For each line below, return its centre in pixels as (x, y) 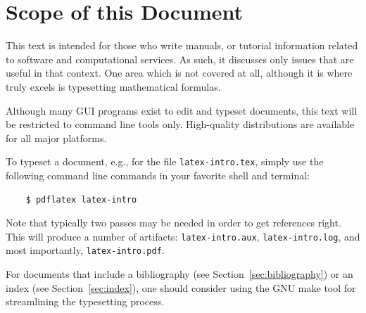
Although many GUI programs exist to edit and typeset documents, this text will (182, 110)
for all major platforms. (56, 138)
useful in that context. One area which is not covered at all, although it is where (179, 73)
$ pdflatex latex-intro (81, 199)
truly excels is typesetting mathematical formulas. (113, 86)
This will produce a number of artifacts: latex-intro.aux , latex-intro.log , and (183, 236)
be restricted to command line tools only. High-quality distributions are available (180, 124)
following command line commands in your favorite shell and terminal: (158, 175)
